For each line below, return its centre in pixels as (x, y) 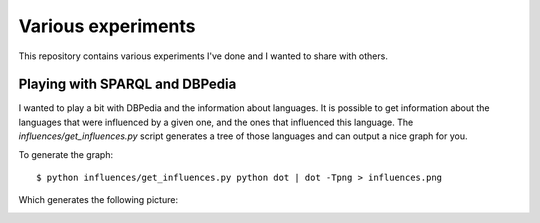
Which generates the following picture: (98, 200)
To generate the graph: (66, 154)
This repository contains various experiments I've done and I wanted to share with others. (203, 56)
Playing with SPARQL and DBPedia (127, 84)
